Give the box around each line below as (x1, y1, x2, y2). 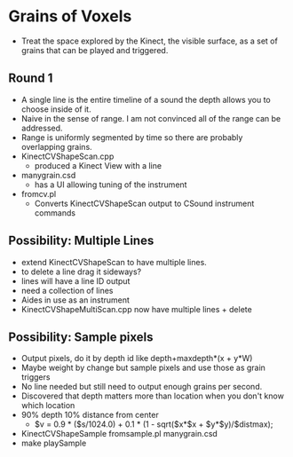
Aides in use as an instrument (20, 295, 131, 305)
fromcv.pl (20, 188, 57, 199)
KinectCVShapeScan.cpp (20, 151, 115, 162)
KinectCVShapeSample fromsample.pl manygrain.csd (20, 429, 218, 439)
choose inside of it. (20, 104, 91, 114)
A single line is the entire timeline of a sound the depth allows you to (20, 94, 272, 105)
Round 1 (8, 71, 53, 86)
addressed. (20, 122, 63, 133)
